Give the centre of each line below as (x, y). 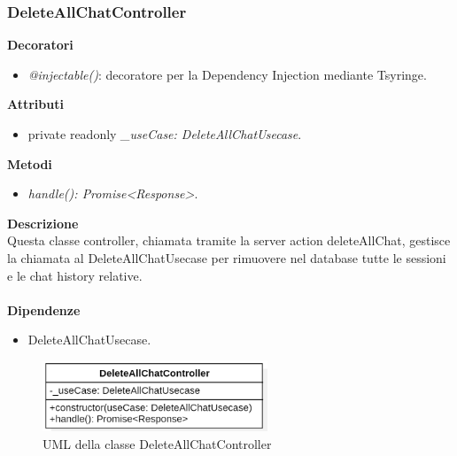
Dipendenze (44, 309)
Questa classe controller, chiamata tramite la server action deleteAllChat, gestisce (229, 240)
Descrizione (43, 223)
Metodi (30, 163)
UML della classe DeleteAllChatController (157, 443)
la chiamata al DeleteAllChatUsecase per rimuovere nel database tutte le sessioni (227, 257)
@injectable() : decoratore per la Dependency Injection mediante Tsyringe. (227, 74)
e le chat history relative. (75, 275)
